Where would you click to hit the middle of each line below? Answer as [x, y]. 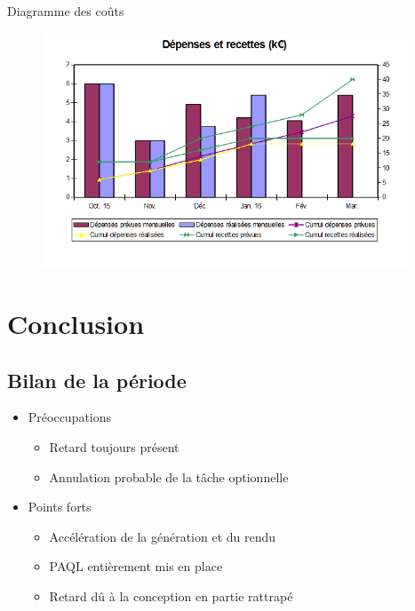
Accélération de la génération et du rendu [163, 536]
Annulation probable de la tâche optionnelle [169, 476]
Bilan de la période [97, 380]
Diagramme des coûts [66, 11]
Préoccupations [70, 417]
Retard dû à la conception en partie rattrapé [171, 595]
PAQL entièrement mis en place [136, 566]
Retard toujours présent [114, 446]
